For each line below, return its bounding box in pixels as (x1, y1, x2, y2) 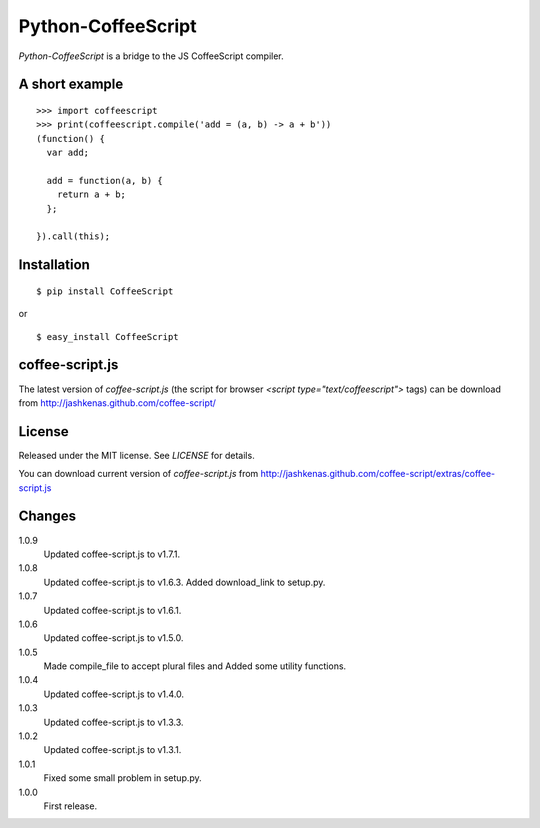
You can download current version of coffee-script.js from (18, 468, 259, 480)
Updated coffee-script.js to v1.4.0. (43, 688, 185, 700)
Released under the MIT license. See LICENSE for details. (18, 449, 255, 461)
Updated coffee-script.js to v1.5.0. (43, 632, 184, 644)
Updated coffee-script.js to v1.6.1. (43, 604, 182, 616)
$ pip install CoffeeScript (36, 285, 174, 297)
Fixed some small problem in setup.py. (43, 772, 202, 784)
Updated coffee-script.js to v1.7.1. (43, 548, 181, 560)
